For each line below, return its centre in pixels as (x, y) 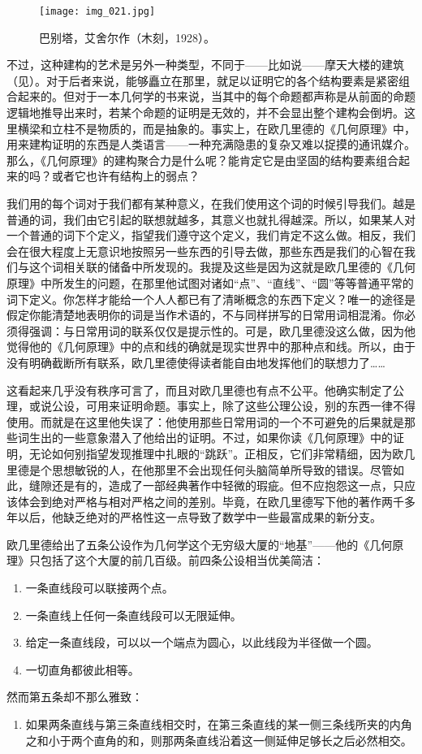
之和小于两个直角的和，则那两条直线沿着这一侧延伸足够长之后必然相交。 (219, 740)
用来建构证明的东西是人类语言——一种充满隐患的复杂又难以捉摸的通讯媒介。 (211, 144)
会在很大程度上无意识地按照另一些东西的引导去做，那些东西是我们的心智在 (205, 251)
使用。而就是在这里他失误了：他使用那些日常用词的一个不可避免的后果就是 (205, 421)
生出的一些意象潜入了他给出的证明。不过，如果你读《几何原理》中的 (211, 438)
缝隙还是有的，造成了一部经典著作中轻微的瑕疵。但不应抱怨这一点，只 (216, 485)
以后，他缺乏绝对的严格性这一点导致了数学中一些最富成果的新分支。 (199, 517)
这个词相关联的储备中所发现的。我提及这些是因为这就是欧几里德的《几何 (222, 267)
